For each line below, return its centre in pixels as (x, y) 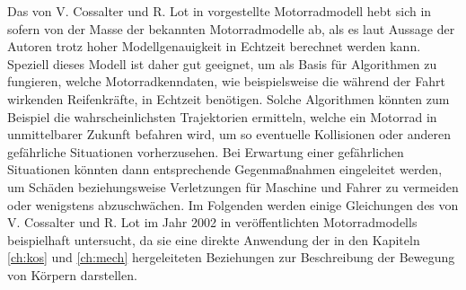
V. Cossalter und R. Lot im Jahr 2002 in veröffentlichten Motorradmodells (212, 222)
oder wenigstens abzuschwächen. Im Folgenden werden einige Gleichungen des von (233, 204)
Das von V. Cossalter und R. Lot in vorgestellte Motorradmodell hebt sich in (220, 11)
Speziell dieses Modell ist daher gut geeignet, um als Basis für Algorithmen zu (222, 63)
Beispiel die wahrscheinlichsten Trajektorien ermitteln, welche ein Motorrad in (222, 116)
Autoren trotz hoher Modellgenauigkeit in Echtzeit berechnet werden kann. (214, 46)
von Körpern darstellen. (72, 274)
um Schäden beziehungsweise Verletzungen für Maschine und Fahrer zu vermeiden (233, 186)
